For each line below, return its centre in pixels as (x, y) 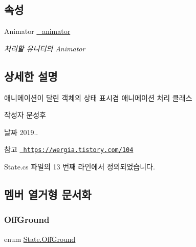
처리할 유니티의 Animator (45, 48)
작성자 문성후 (25, 115)
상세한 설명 (31, 76)
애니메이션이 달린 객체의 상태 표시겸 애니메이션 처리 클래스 (98, 97)
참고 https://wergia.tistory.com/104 (69, 149)
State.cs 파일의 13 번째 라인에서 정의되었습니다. (80, 167)
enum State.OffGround (40, 239)
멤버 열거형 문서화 (48, 194)
